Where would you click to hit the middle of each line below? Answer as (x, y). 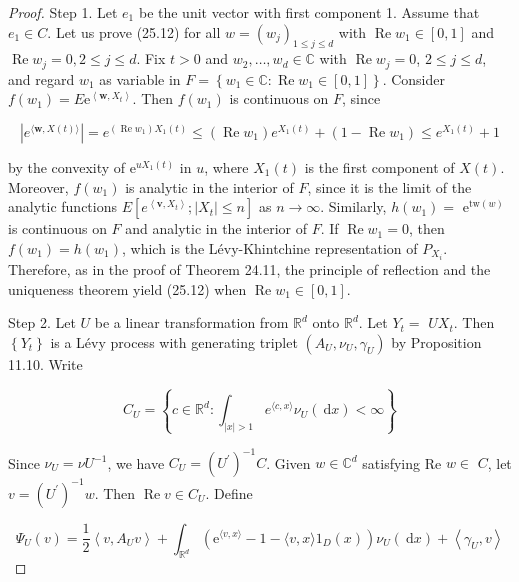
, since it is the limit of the (389, 186)
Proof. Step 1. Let (63, 12)
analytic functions (62, 206)
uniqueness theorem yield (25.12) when (127, 288)
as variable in (140, 78)
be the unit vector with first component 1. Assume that (309, 12)
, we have (136, 462)
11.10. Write (45, 363)
